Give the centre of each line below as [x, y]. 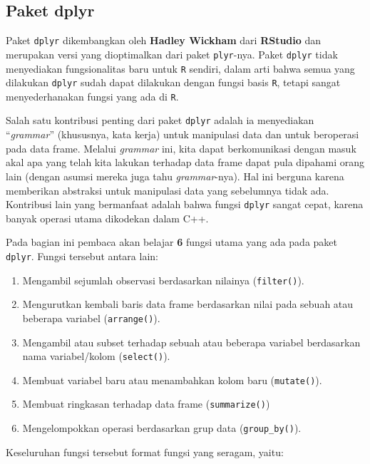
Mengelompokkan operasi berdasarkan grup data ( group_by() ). [162, 428]
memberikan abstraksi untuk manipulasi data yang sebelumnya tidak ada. [168, 190]
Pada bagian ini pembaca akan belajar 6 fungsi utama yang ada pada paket [171, 242]
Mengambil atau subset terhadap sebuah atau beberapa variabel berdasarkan [191, 342]
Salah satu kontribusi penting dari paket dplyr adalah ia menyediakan [160, 120]
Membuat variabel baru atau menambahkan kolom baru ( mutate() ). [172, 380]
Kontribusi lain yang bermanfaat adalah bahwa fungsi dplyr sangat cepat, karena [185, 204]
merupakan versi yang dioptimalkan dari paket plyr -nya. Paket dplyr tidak [172, 54]
